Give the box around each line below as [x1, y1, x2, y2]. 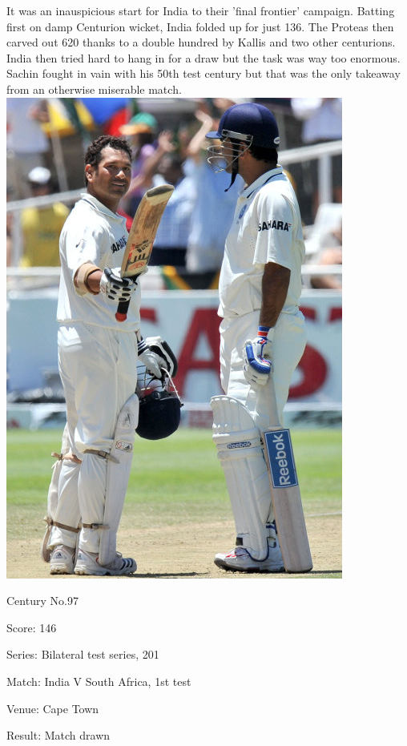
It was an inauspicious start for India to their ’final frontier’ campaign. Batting [6, 2, 395, 18]
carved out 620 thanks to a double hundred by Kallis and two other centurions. [6, 34, 396, 50]
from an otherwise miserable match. [6, 80, 182, 97]
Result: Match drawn [6, 727, 111, 744]
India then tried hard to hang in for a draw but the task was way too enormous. [6, 49, 401, 66]
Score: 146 [6, 619, 57, 635]
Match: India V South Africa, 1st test [6, 672, 191, 689]
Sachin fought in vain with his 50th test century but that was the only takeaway [6, 65, 401, 82]
